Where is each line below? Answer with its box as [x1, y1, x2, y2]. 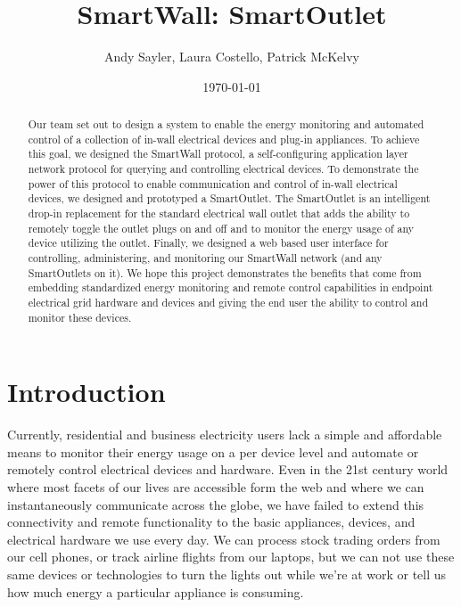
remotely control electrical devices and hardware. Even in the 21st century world [7, 460, 449, 479]
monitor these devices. [28, 309, 132, 324]
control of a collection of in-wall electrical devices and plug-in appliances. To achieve [28, 131, 420, 146]
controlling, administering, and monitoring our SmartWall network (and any [28, 250, 383, 266]
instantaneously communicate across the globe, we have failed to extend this [7, 495, 424, 513]
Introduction [7, 373, 166, 410]
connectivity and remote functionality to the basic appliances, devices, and [7, 513, 416, 531]
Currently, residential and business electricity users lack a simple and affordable [7, 425, 442, 444]
